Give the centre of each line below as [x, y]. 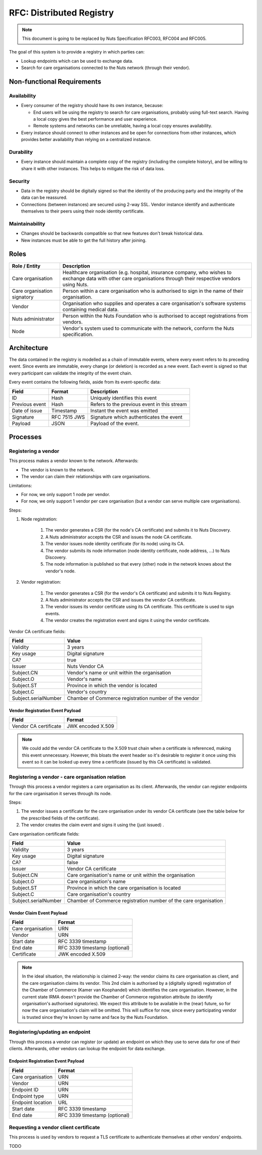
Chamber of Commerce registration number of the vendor [133, 698]
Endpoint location [32, 1102]
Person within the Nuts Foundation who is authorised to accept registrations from [155, 316]
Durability [21, 152]
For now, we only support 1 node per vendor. [65, 494]
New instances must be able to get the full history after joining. [84, 240]
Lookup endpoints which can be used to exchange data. [77, 61]
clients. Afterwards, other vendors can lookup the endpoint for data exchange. [87, 1048]
